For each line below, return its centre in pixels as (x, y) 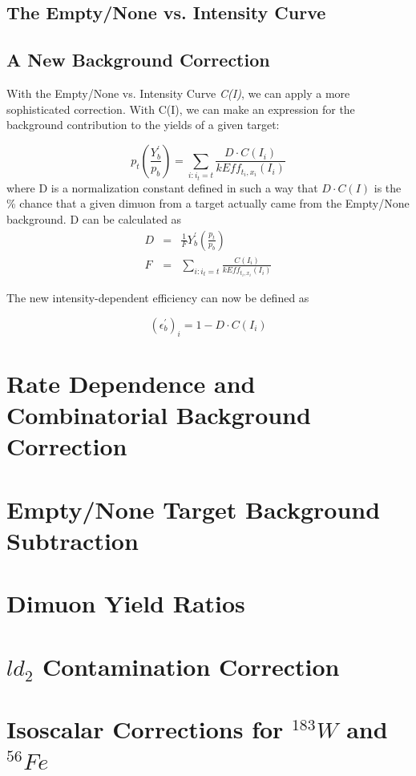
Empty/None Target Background (194, 509)
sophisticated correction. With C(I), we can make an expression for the (181, 109)
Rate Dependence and (131, 383)
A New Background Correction (138, 60)
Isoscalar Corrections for (145, 729)
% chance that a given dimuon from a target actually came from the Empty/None (208, 203)
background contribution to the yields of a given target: (143, 125)
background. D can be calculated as (94, 218)
